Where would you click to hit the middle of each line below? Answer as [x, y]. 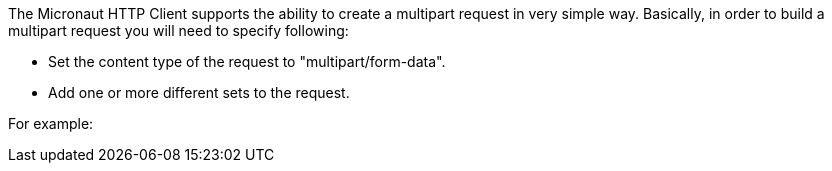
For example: [51, 123]
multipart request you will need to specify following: [178, 30]
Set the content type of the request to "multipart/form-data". [247, 61]
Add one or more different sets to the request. [199, 92]
